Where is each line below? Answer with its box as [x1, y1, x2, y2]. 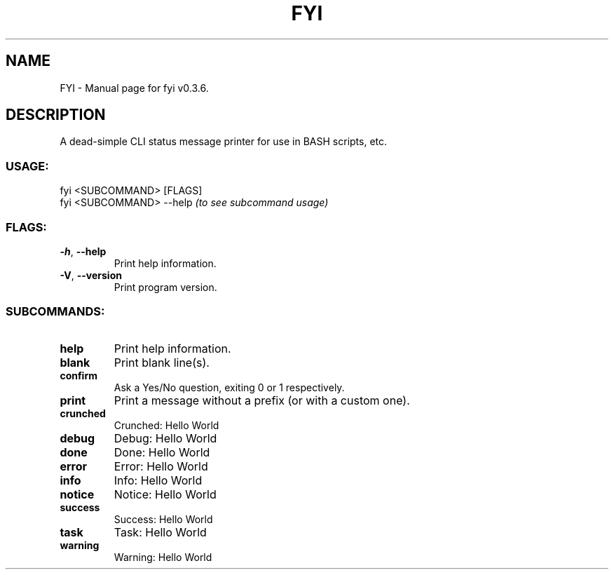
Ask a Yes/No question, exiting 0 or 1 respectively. [114, 381, 345, 393]
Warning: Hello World [114, 550, 212, 563]
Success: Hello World [114, 513, 213, 525]
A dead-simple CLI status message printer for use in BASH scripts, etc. [60, 135, 388, 148]
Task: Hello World [114, 525, 207, 539]
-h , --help [60, 245, 107, 257]
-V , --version [60, 269, 122, 281]
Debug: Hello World [114, 431, 217, 445]
